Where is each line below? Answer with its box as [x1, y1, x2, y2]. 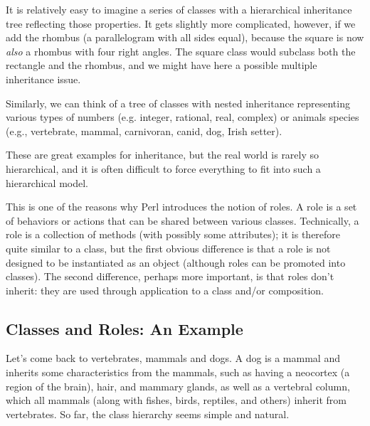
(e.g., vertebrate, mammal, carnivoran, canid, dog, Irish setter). [6, 123, 282, 138]
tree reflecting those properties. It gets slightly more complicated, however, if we [6, 16, 356, 31]
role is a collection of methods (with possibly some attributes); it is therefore [6, 227, 341, 242]
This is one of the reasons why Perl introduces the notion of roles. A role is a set [6, 199, 357, 214]
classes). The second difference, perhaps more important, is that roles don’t [6, 269, 334, 284]
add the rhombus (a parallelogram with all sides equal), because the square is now [6, 30, 364, 45]
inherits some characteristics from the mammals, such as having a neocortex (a [6, 365, 350, 380]
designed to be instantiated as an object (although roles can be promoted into [6, 255, 346, 270]
